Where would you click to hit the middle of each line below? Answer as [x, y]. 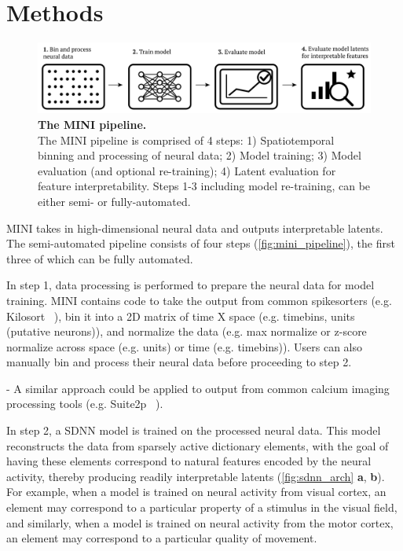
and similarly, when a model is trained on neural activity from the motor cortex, [200, 522]
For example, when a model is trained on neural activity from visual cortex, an [196, 492]
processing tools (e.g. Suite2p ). [85, 404]
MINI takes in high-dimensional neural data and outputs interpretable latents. [195, 228]
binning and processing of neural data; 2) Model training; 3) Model [200, 155]
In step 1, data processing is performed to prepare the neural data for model [191, 285]
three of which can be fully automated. [100, 258]
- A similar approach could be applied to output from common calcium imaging [198, 388]
